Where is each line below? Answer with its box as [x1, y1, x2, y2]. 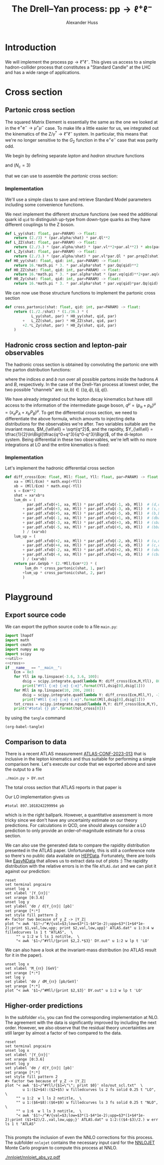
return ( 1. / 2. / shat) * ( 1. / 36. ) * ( [14, 309, 89, 314]
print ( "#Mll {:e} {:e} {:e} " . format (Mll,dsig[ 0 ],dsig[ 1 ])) [22, 697, 145, 702]
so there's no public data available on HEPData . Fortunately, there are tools [5, 853, 156, 859]
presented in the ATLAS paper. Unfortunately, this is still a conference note [5, 848, 155, 853]
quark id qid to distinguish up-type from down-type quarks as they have [5, 216, 150, 222]
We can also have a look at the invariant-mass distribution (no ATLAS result [5, 947, 157, 953]
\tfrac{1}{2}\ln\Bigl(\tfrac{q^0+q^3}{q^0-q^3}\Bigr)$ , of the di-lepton [5, 432, 143, 437]
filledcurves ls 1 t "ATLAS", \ [5, 930, 73, 935]
